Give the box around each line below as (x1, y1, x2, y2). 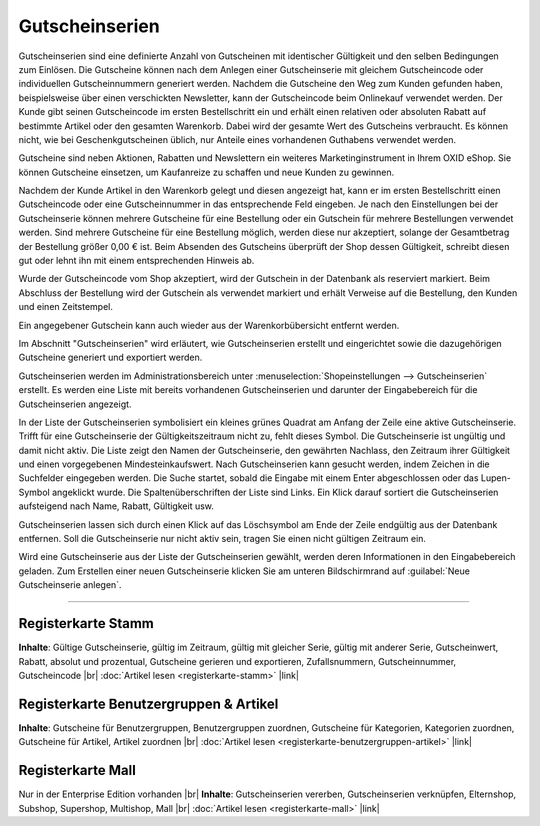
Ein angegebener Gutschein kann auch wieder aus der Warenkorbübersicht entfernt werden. (18, 319, 400, 331)
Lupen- (480, 472, 512, 484)
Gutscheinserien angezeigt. (18, 398, 132, 410)
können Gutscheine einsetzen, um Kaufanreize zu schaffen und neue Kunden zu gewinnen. (18, 166, 395, 178)
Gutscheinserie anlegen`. (18, 579, 122, 591)
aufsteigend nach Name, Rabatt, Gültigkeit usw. (18, 500, 215, 512)
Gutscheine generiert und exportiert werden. (18, 351, 203, 364)
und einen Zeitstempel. (18, 301, 114, 313)
